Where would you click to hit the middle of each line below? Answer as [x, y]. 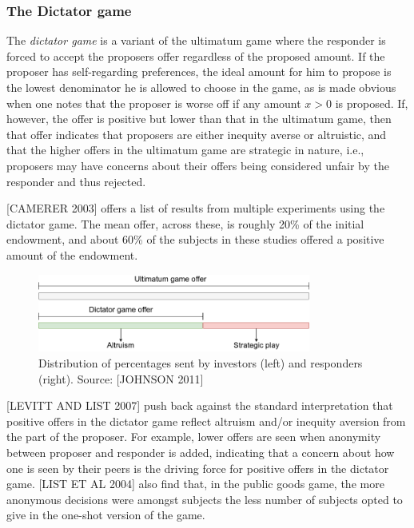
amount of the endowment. [72, 254]
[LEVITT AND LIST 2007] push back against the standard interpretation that [200, 405]
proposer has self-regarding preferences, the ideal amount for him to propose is [199, 71]
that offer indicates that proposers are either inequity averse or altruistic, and [197, 134]
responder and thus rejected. [76, 181]
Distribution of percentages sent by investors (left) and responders [201, 363]
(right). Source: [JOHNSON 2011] [121, 378]
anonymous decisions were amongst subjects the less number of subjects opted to [205, 499]
